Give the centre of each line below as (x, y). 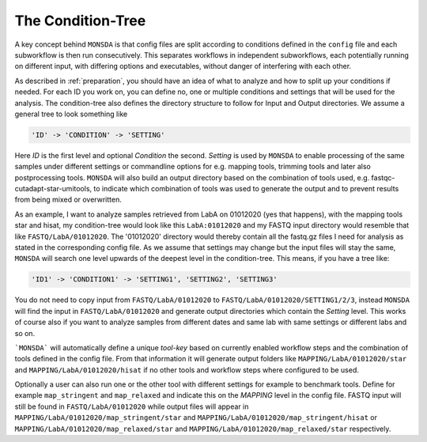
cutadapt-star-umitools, (53, 189)
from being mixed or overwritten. (68, 200)
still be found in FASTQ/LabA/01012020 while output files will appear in (132, 406)
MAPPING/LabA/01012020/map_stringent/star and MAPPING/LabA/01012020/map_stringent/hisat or (196, 417)
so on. (25, 333)
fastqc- (383, 177)
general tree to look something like (71, 114)
